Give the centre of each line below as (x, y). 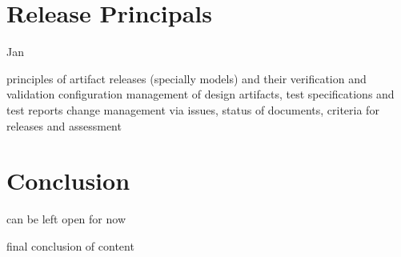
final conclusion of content (70, 245)
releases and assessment (64, 125)
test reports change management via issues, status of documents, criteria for (193, 109)
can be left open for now (66, 219)
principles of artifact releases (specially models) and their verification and (186, 78)
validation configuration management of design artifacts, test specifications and (200, 94)
